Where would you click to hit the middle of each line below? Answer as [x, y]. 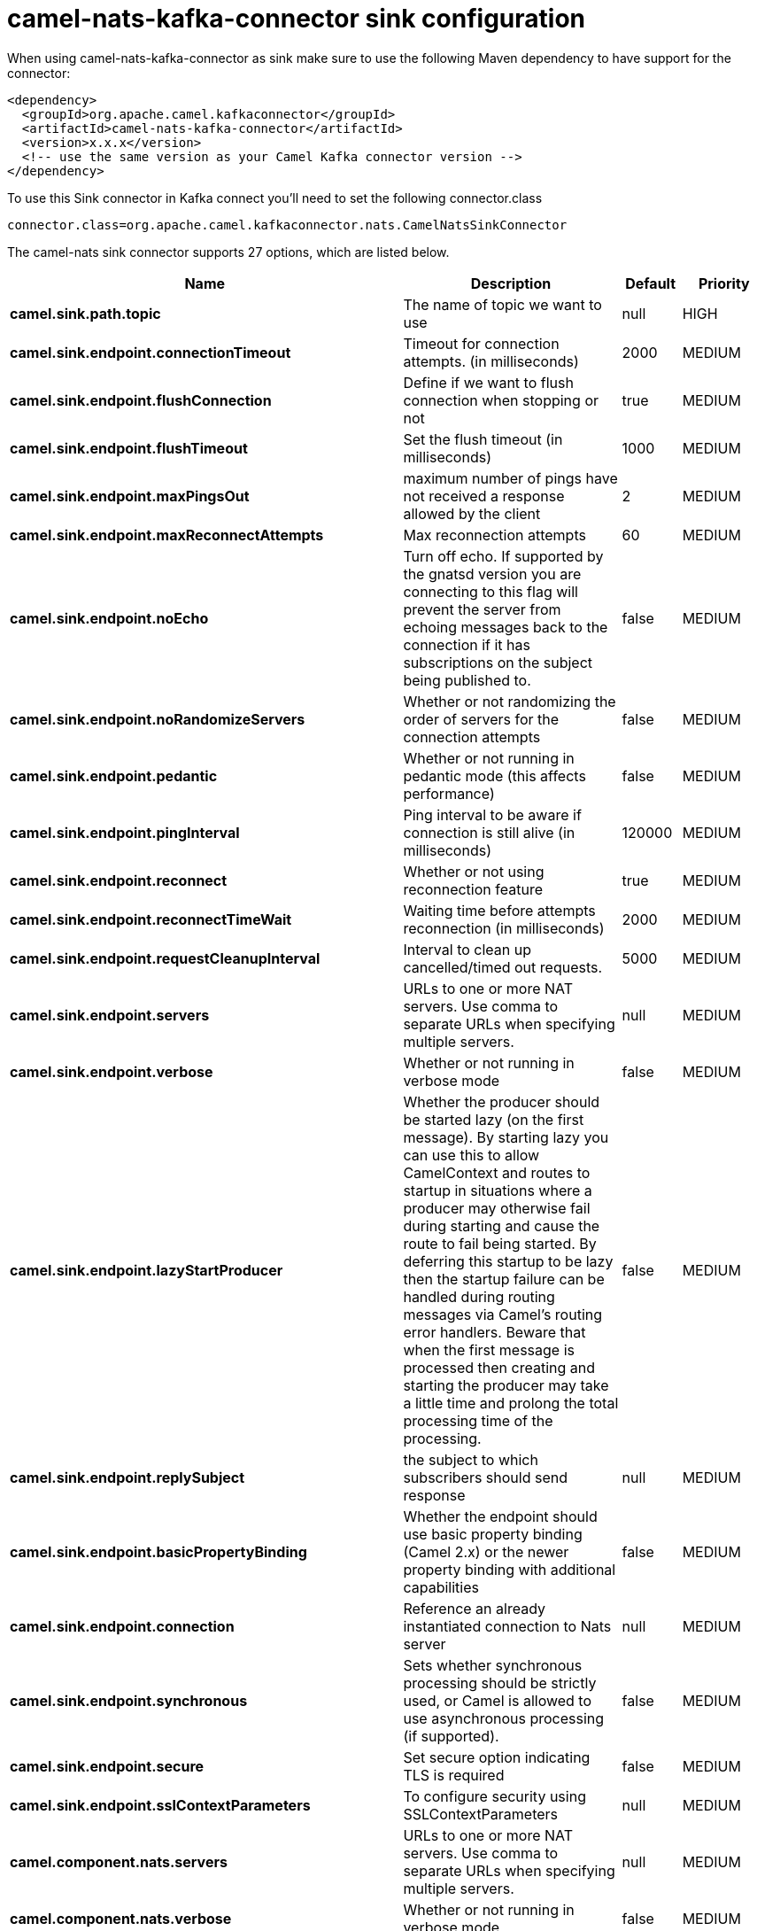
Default [651, 283]
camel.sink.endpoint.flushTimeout [129, 448]
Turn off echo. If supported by [503, 556]
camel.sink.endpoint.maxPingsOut [130, 496]
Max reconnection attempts [494, 535]
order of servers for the [481, 719]
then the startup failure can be [504, 1279]
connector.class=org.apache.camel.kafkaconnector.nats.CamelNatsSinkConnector [287, 225]
